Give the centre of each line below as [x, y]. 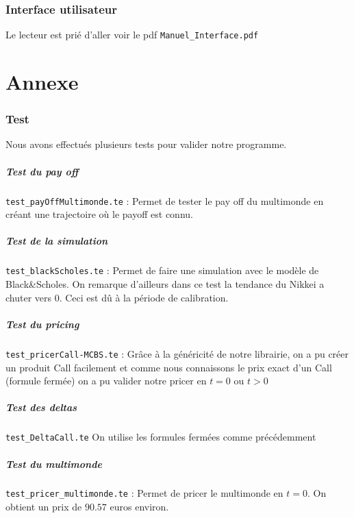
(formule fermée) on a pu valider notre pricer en [106, 381]
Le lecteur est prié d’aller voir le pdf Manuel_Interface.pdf [132, 35]
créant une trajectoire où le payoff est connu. [99, 214]
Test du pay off [42, 171]
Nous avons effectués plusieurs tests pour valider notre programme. [146, 144]
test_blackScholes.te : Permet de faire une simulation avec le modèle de [162, 270]
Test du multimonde [54, 464]
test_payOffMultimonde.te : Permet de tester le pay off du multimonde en [165, 200]
